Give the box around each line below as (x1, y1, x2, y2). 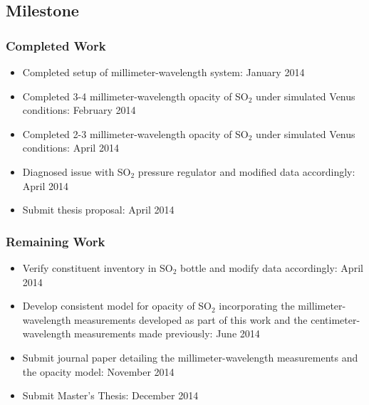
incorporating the (219, 298, 295, 313)
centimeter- (311, 312, 360, 327)
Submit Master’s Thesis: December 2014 (22, 388, 199, 403)
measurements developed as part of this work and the (74, 312, 308, 327)
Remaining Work (6, 232, 105, 250)
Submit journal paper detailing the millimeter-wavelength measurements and (22, 349, 358, 364)
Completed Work (6, 36, 106, 54)
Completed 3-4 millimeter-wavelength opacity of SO (22, 88, 249, 103)
